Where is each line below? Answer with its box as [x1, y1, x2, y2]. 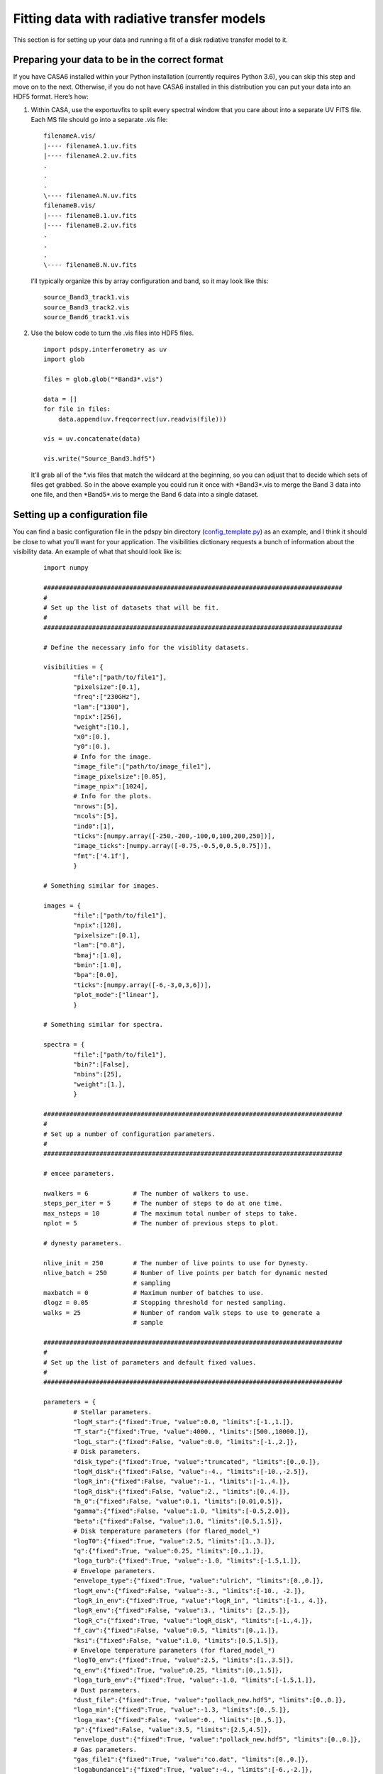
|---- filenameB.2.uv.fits [43, 221, 138, 229]
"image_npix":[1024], [73, 782, 149, 790]
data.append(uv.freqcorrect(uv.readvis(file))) [57, 415, 227, 423]
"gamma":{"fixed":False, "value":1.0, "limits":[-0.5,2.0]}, [73, 1507, 291, 1515]
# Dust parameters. [73, 1686, 141, 1694]
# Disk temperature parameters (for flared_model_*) [73, 1527, 260, 1536]
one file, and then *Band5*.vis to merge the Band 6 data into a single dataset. [30, 490, 259, 499]
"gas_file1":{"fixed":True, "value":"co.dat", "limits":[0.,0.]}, [73, 1756, 309, 1763]
